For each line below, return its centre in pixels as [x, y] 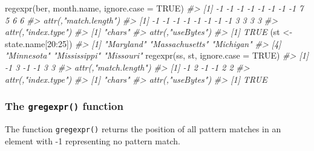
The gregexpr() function [64, 106]
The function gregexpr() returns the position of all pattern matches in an [143, 128]
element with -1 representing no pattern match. [93, 140]
